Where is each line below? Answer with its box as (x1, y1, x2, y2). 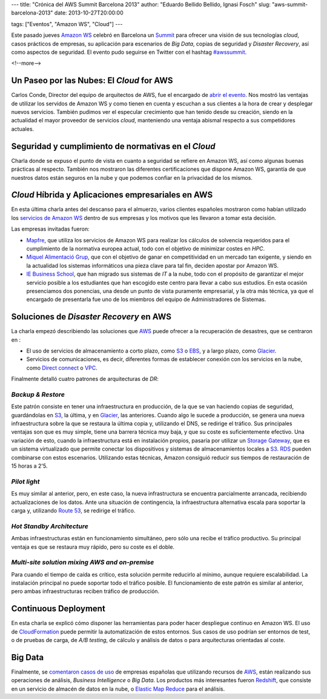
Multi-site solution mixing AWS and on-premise (11, 558, 154, 566)
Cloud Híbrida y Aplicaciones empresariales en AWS (11, 190, 213, 200)
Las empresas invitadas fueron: (11, 225, 90, 233)
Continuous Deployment (11, 603, 105, 614)
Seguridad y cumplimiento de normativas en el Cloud (11, 141, 216, 151)
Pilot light (11, 477, 40, 486)
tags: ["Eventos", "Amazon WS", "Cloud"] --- (11, 20, 123, 27)
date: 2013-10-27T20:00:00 (54, 9, 124, 16)
